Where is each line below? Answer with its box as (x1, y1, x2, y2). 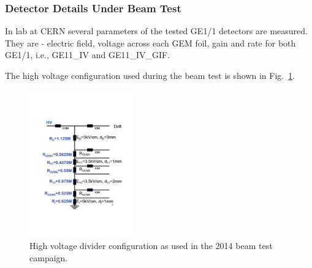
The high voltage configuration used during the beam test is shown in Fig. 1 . (5, 69, 295, 81)
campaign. (29, 251, 68, 264)
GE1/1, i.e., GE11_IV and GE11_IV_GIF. (5, 48, 170, 61)
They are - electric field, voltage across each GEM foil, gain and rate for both (5, 36, 296, 49)
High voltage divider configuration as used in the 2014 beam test (29, 239, 273, 252)
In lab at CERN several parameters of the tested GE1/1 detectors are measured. (5, 24, 308, 37)
